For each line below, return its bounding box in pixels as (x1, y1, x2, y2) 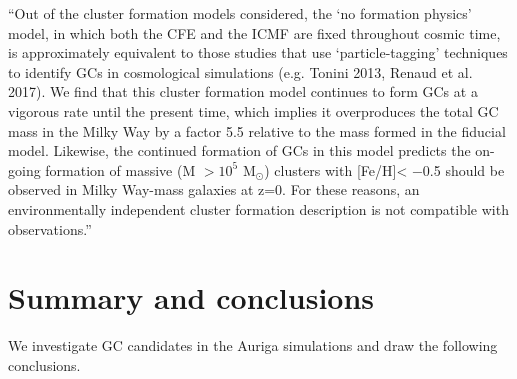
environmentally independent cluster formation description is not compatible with (8, 198, 509, 219)
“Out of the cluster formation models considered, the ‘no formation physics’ (8, 3, 472, 23)
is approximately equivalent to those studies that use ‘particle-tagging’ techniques (8, 42, 508, 63)
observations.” (8, 218, 92, 239)
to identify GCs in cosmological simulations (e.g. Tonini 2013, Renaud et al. (8, 61, 473, 82)
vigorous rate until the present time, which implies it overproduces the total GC (8, 100, 499, 121)
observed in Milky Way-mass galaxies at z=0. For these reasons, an (8, 179, 420, 200)
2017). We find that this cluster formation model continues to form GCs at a (8, 81, 478, 102)
